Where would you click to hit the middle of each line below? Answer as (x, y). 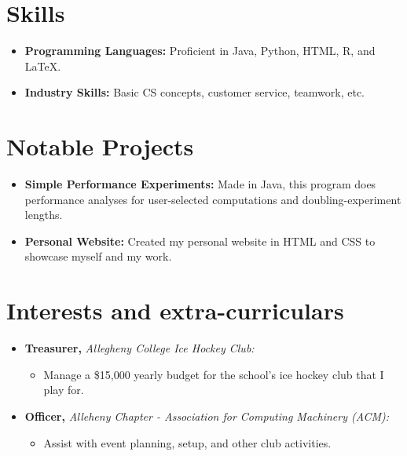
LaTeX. (43, 66)
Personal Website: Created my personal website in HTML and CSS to (200, 241)
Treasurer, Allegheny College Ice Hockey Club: (139, 348)
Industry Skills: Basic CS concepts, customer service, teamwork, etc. (194, 92)
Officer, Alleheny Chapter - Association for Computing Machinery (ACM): (207, 416)
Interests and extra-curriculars (175, 310)
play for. (64, 390)
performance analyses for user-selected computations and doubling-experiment (213, 199)
